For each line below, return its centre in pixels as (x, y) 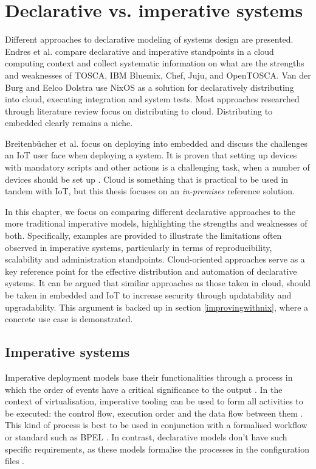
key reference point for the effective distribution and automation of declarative (151, 271)
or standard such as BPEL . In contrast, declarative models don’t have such (146, 436)
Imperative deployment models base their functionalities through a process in (149, 377)
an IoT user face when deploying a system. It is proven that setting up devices (151, 155)
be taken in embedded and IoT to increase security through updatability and (148, 295)
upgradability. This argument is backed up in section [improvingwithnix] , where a (157, 307)
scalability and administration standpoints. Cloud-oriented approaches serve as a (155, 259)
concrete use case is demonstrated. (69, 319)
